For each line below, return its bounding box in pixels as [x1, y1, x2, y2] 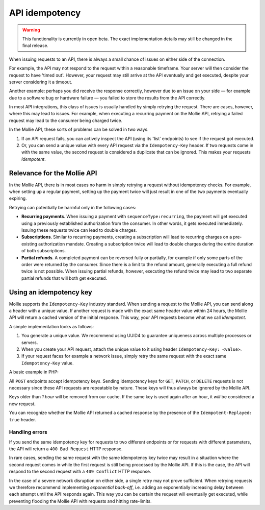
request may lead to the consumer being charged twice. [9, 118, 123, 123]
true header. [9, 416, 36, 422]
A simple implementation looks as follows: [9, 323, 94, 329]
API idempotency [9, 7, 81, 18]
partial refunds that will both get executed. [21, 275, 107, 281]
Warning [22, 27, 40, 33]
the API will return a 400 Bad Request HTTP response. [9, 446, 123, 452]
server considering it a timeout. [9, 79, 73, 85]
